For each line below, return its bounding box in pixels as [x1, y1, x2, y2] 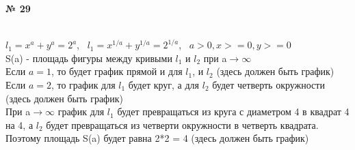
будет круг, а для [128, 77, 200, 91]
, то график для [51, 77, 116, 91]
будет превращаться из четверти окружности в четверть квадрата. [46, 117, 319, 132]
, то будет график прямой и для [51, 64, 183, 78]
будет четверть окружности [212, 77, 325, 91]
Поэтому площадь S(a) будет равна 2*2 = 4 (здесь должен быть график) [5, 131, 309, 145]
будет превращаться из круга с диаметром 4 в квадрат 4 [117, 104, 350, 119]
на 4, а [5, 117, 34, 132]
